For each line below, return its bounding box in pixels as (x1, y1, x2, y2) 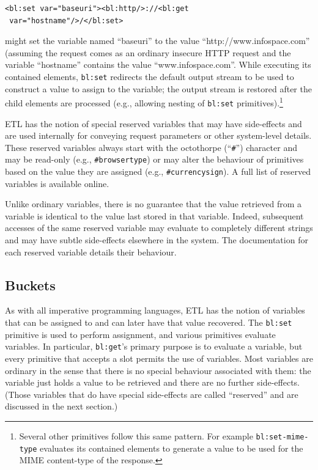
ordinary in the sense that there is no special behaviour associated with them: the (5, 364, 311, 376)
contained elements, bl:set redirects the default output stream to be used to (5, 70, 294, 83)
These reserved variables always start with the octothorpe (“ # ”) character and (5, 141, 297, 153)
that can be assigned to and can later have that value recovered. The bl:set (5, 316, 292, 329)
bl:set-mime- (256, 432, 309, 441)
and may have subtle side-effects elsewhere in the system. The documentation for (5, 233, 308, 246)
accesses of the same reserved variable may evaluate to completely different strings (5, 221, 313, 234)
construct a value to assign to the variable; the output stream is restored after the (5, 82, 312, 95)
